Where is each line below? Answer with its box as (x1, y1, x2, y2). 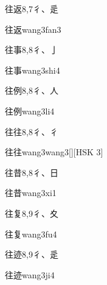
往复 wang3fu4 (5, 227, 57, 240)
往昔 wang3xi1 (5, 186, 57, 199)
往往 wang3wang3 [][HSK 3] (5, 146, 103, 158)
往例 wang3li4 (5, 104, 55, 117)
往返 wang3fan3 (5, 23, 61, 35)
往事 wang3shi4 (5, 63, 60, 76)
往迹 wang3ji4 (5, 268, 55, 281)
